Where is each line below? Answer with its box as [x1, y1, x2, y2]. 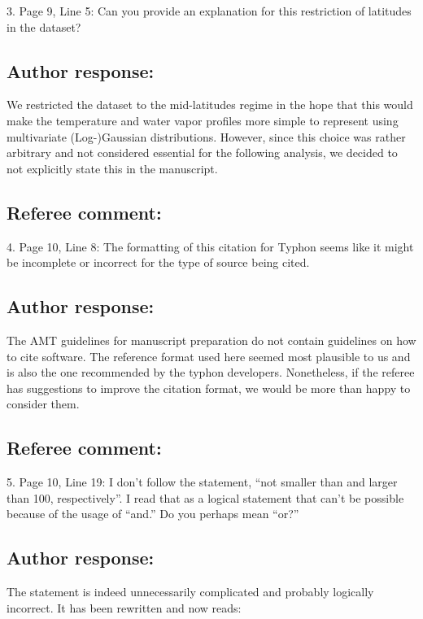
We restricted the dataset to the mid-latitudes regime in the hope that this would [7, 96, 413, 113]
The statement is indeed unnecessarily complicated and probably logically [7, 583, 374, 600]
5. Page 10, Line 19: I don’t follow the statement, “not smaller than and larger [7, 473, 398, 490]
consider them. [7, 395, 80, 412]
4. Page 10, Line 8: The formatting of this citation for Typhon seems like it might [7, 238, 414, 255]
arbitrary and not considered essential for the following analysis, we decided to [7, 144, 398, 161]
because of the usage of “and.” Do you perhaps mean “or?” [7, 505, 299, 522]
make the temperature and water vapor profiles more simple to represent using [7, 111, 399, 129]
